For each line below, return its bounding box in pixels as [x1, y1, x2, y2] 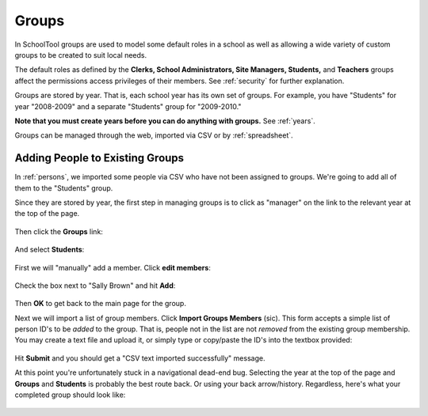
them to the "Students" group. [14, 183, 113, 193]
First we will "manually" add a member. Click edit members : [14, 263, 212, 272]
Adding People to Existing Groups [14, 151, 185, 165]
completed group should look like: [14, 390, 126, 399]
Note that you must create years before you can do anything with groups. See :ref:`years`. [14, 115, 316, 126]
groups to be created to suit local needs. [14, 50, 147, 59]
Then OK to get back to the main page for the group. [14, 299, 186, 308]
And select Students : [14, 245, 85, 255]
